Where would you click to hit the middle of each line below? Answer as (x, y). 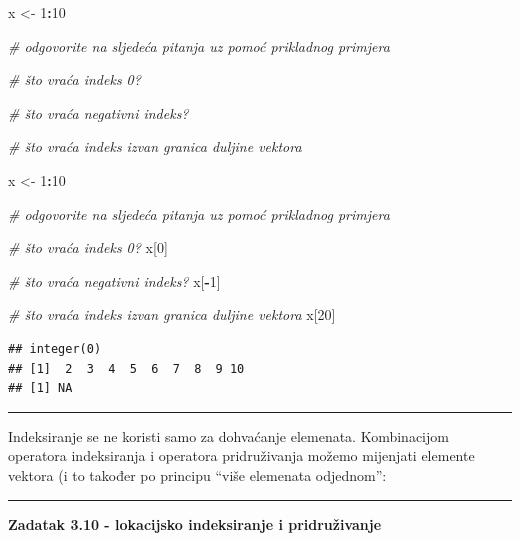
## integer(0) (55, 348)
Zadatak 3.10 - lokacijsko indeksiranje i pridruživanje (195, 523)
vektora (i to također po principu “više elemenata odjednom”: (197, 474)
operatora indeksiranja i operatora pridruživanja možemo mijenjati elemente (241, 455)
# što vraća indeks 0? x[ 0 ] (88, 247)
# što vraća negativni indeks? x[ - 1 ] (114, 280)
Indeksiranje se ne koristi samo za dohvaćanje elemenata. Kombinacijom (228, 435)
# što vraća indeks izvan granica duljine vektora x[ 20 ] (172, 314)
